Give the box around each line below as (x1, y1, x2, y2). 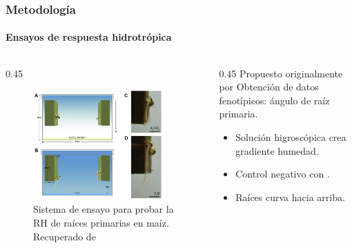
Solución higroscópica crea (235, 130, 346, 144)
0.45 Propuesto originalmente (219, 66, 343, 80)
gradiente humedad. (235, 143, 319, 158)
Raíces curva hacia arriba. (235, 189, 345, 204)
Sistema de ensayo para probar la (33, 202, 174, 216)
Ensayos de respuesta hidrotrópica (6, 30, 172, 44)
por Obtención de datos (219, 79, 319, 94)
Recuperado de (33, 229, 96, 243)
